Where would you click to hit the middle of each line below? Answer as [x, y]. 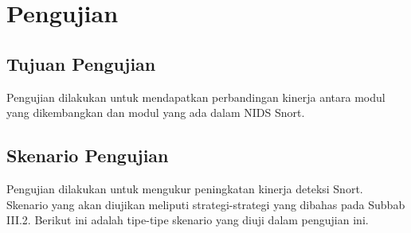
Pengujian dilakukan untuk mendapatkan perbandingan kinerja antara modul [196, 97]
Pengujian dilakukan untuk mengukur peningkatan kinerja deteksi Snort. [185, 188]
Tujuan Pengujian [81, 63]
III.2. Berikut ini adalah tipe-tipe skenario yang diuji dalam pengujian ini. [188, 220]
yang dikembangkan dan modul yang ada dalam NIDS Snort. [156, 113]
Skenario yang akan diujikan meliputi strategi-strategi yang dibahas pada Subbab [206, 204]
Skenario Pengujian [88, 155]
